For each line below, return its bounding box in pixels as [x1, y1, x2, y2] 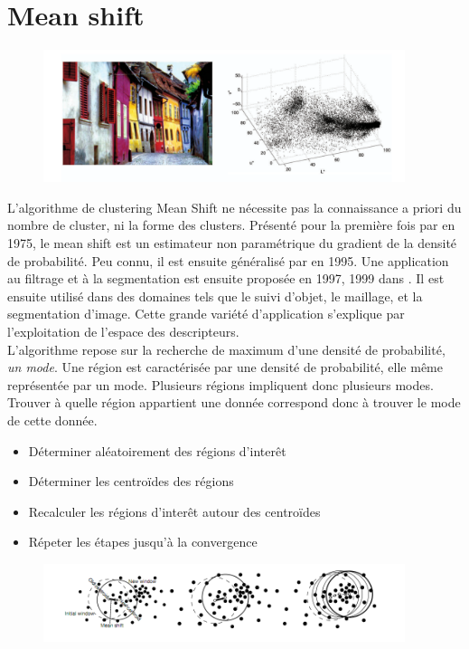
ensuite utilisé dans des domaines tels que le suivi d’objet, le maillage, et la [7, 286, 423, 305]
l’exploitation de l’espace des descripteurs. [7, 321, 239, 340]
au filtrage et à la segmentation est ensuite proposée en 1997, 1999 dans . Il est [7, 269, 445, 288]
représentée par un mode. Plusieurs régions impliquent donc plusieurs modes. [7, 375, 434, 394]
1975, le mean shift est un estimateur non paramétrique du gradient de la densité [7, 234, 457, 252]
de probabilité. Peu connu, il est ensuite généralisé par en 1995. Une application [7, 251, 449, 270]
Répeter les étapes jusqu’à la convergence [28, 532, 258, 551]
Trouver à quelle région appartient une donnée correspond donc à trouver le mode [7, 393, 461, 412]
